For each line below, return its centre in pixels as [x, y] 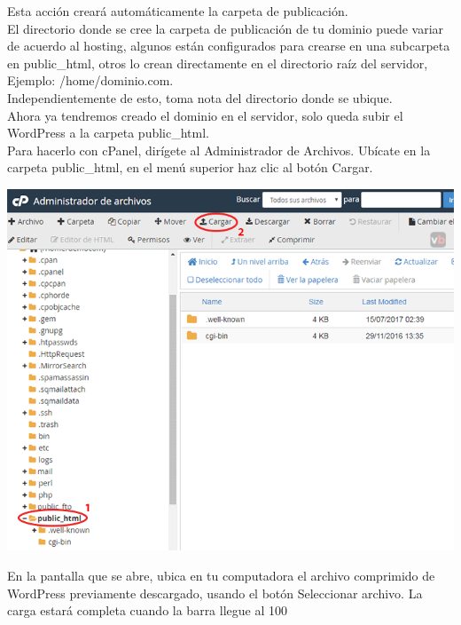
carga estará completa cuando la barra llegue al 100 [147, 610]
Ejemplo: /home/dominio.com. [90, 80]
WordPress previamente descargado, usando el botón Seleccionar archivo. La [215, 593]
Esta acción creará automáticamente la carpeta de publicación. [178, 11]
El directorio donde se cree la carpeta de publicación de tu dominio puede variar [226, 28]
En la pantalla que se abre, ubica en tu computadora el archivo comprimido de [221, 575]
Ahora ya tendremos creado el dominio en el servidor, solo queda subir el [205, 115]
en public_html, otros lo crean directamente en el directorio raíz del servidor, [218, 63]
